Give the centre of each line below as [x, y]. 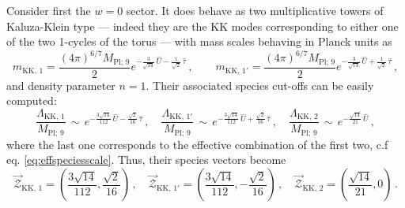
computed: [32, 100]
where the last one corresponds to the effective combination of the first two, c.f [197, 144]
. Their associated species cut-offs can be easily [260, 85]
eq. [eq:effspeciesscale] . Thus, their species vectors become [146, 160]
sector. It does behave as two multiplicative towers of [255, 10]
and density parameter [61, 85]
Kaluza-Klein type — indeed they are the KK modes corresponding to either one [202, 26]
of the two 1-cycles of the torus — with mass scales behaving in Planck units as [199, 41]
